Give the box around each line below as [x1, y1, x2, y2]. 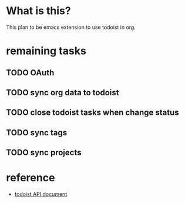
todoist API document [14, 191, 68, 198]
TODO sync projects [6, 148, 82, 158]
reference [6, 171, 55, 185]
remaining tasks [6, 44, 86, 58]
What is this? [6, 4, 72, 18]
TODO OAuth [6, 68, 55, 78]
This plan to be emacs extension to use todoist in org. [6, 24, 136, 31]
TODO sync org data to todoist [6, 87, 119, 98]
